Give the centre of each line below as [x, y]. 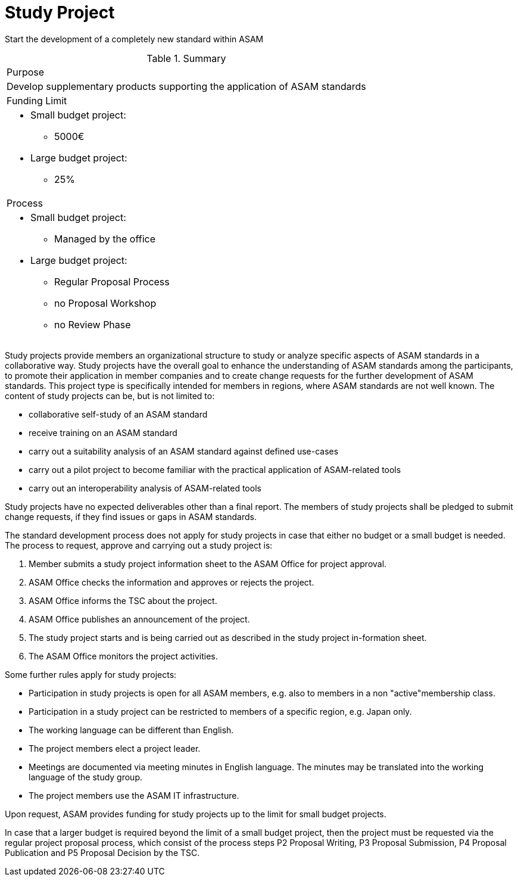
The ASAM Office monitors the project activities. [123, 656]
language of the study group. [86, 777]
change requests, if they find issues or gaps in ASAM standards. [131, 516]
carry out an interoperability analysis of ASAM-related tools [145, 488]
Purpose [26, 72]
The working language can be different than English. [131, 730]
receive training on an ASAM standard [103, 432]
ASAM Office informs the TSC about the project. [123, 600]
